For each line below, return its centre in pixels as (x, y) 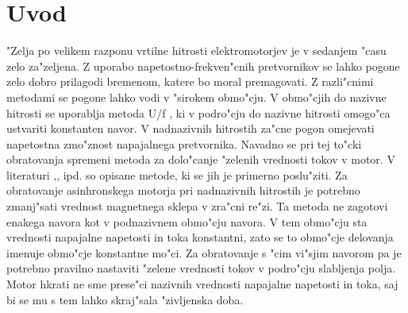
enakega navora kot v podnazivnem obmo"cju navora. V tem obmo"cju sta (187, 221)
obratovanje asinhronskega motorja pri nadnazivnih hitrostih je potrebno (183, 190)
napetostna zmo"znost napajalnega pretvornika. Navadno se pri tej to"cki (184, 143)
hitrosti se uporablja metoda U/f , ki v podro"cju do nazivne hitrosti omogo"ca (198, 112)
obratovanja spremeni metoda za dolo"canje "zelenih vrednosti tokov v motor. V (201, 159)
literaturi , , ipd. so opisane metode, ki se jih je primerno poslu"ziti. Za (177, 174)
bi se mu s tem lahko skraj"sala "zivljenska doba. (125, 299)
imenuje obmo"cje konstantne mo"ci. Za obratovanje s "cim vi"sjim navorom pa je (204, 252)
